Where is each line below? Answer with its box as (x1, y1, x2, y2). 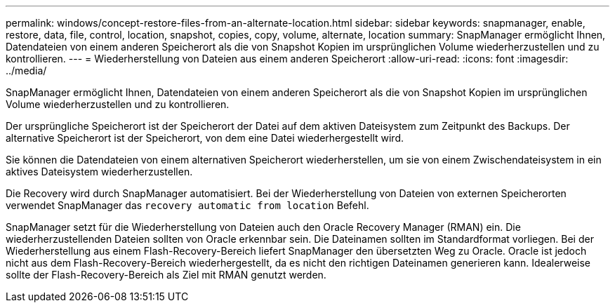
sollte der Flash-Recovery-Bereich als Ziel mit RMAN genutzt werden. (6, 269, 326, 281)
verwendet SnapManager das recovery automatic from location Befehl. (6, 199, 369, 211)
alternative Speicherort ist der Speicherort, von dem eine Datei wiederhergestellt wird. (6, 132, 404, 144)
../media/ (6, 65, 47, 76)
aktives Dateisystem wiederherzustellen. (6, 166, 193, 178)
